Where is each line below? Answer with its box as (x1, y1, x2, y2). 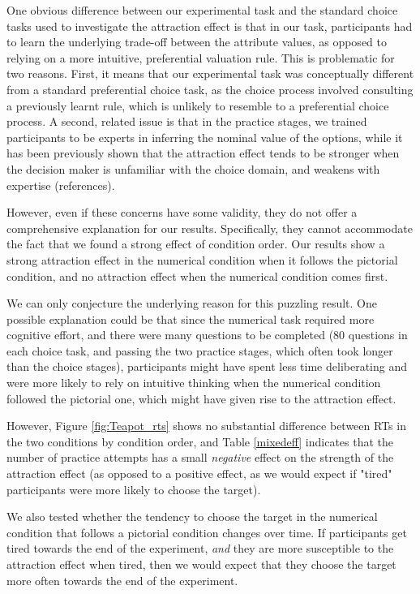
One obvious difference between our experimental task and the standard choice (6, 2, 398, 18)
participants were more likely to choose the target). (6, 480, 261, 497)
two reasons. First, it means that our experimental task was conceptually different (6, 65, 414, 82)
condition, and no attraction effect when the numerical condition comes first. (6, 267, 388, 284)
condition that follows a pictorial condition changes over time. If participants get (6, 523, 407, 540)
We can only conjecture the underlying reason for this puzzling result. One (6, 295, 378, 312)
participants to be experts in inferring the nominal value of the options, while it (6, 128, 403, 145)
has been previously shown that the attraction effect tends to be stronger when (6, 144, 400, 161)
